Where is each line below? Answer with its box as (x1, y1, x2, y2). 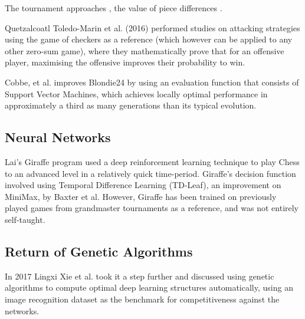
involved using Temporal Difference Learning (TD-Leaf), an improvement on (5, 179, 281, 191)
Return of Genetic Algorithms (5, 242, 193, 260)
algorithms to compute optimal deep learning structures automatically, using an (5, 281, 293, 294)
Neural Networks (5, 128, 111, 146)
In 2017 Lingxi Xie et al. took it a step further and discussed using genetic (5, 269, 274, 282)
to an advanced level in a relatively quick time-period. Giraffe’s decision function (5, 167, 296, 179)
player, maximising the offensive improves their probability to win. (5, 56, 245, 68)
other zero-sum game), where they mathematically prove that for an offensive (5, 44, 284, 57)
